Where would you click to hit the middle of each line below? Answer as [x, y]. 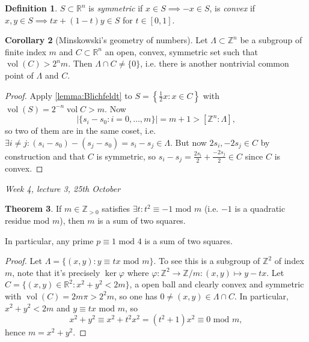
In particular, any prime [49, 240]
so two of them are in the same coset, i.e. [81, 130]
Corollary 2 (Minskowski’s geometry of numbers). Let [106, 40]
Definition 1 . [31, 8]
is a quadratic [260, 208]
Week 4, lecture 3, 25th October [63, 188]
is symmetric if [116, 8]
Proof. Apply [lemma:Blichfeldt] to [69, 95]
